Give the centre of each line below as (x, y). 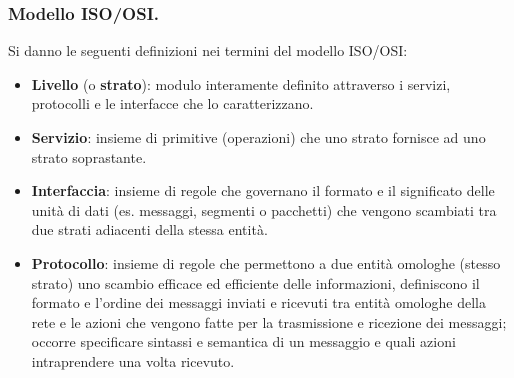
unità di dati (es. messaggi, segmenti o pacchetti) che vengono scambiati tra (264, 209)
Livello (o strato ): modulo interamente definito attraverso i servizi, (241, 83)
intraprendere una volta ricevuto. (133, 360)
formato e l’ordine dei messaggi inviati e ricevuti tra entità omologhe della (258, 302)
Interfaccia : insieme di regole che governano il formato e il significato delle (263, 190)
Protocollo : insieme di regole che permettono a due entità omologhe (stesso (266, 262)
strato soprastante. (89, 156)
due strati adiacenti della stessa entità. (149, 229)
